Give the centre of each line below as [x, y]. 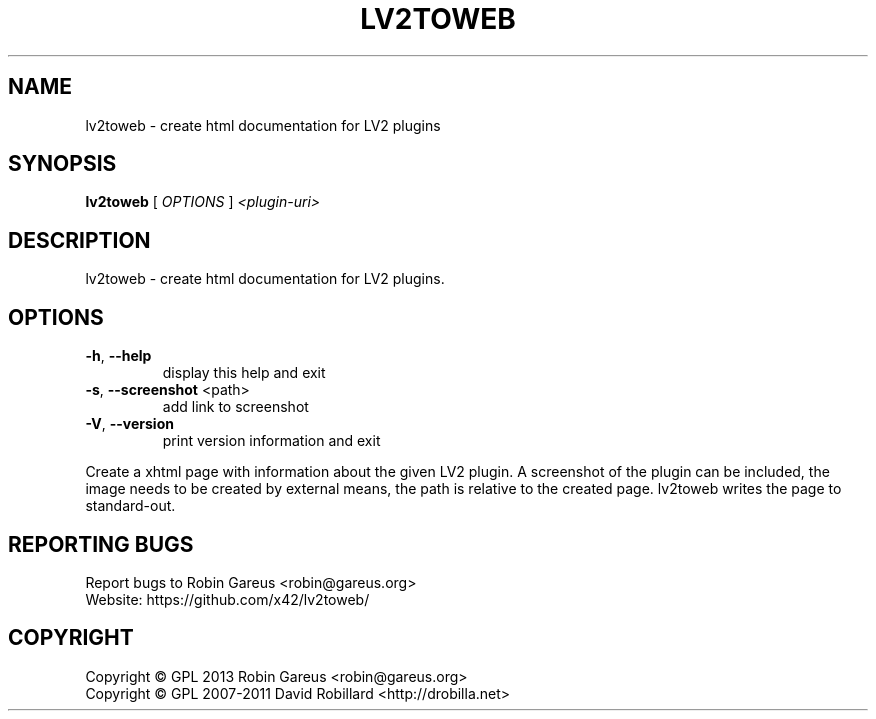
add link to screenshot [235, 407]
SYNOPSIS [62, 164]
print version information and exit [271, 441]
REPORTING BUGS [101, 544]
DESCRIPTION [79, 240]
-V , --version [129, 424]
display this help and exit [244, 373]
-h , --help [118, 356]
